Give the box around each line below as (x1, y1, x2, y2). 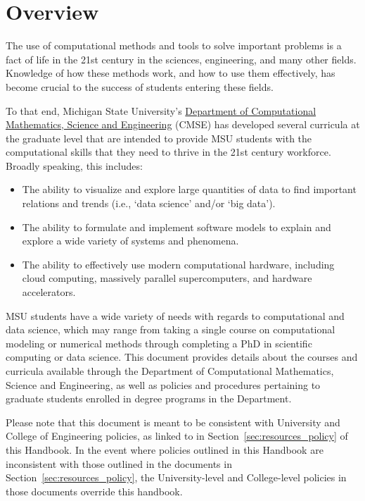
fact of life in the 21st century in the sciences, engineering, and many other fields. (6, 51, 357, 66)
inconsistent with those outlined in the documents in (6, 456, 232, 471)
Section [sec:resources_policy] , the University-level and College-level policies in (6, 470, 347, 485)
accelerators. (22, 285, 76, 299)
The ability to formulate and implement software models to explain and (22, 219, 331, 234)
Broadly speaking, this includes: (6, 158, 143, 173)
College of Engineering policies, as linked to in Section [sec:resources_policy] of (6, 428, 348, 443)
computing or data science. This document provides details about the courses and (6, 350, 358, 364)
